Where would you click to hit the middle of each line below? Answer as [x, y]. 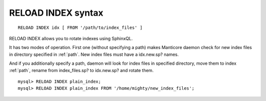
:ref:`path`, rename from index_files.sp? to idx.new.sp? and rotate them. [81, 70]
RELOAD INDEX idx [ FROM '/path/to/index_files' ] [80, 27]
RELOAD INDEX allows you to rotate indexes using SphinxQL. [71, 38]
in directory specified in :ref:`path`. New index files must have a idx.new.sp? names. [94, 54]
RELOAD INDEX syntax [56, 13]
